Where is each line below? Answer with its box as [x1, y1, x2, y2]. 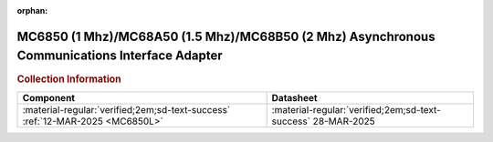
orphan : [16, 5, 48, 15]
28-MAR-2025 [312, 115, 376, 127]
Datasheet [271, 91, 319, 104]
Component [22, 91, 76, 104]
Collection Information [16, 73, 122, 86]
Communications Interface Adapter [16, 48, 223, 64]
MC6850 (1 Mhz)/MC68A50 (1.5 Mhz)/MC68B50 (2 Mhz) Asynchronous [16, 28, 435, 45]
